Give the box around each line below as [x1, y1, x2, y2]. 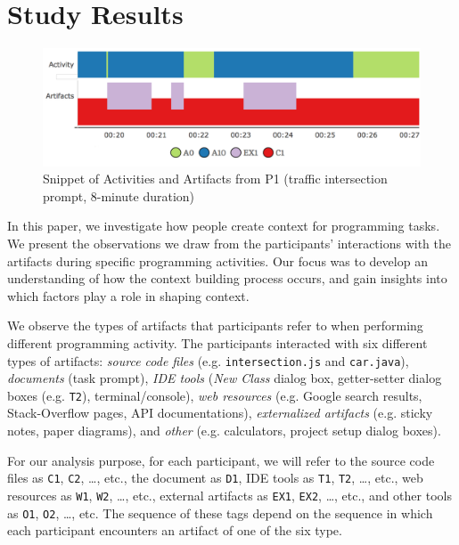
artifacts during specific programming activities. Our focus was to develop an [7, 251, 428, 270]
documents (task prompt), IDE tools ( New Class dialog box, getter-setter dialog [7, 369, 442, 387]
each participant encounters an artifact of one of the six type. [7, 521, 342, 540]
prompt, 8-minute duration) [43, 186, 195, 205]
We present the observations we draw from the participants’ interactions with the [7, 234, 451, 252]
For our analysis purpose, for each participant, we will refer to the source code [7, 451, 435, 469]
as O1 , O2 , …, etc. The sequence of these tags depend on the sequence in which [7, 503, 433, 522]
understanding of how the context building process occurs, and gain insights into [7, 269, 447, 288]
